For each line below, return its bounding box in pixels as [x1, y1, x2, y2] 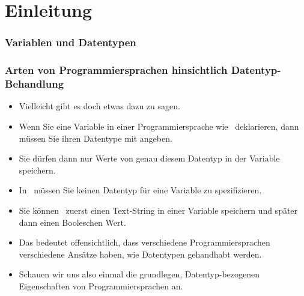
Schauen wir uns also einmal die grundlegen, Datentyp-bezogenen [19, 268, 260, 280]
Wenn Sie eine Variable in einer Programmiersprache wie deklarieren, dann [19, 119, 299, 132]
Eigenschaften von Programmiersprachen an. [19, 279, 183, 292]
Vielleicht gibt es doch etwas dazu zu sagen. [19, 100, 180, 112]
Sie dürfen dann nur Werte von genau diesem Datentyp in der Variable [19, 152, 280, 165]
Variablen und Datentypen [5, 35, 136, 50]
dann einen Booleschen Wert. [19, 216, 126, 228]
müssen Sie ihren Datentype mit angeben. [19, 131, 172, 144]
